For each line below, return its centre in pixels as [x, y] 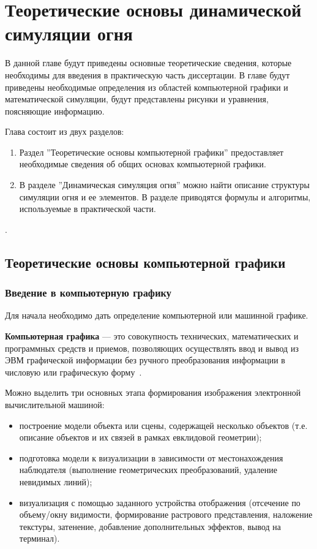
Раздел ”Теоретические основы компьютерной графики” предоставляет [151, 152]
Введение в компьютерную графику [88, 293]
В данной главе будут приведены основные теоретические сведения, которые [148, 63]
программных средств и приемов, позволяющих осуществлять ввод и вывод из [152, 348]
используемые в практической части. [88, 209]
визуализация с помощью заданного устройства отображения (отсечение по [160, 502]
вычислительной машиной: [55, 404]
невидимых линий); [56, 481]
